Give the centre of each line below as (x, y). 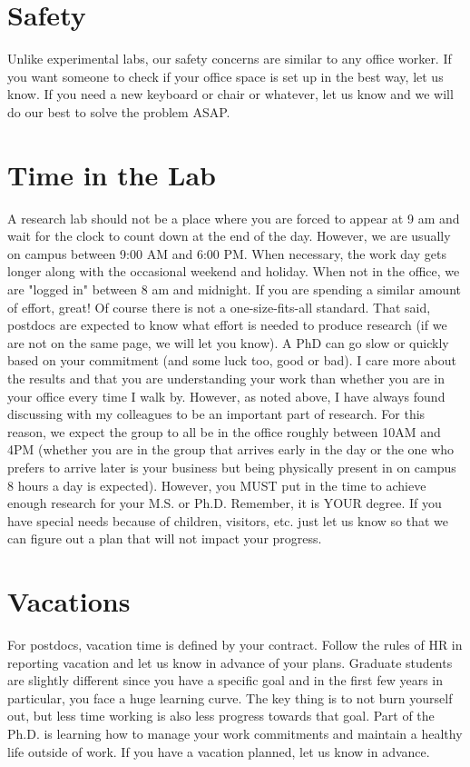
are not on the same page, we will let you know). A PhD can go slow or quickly (228, 342)
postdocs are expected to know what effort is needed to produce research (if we (227, 325)
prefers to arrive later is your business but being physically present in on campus (232, 467)
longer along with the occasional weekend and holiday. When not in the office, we (234, 271)
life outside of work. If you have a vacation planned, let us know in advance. (219, 751)
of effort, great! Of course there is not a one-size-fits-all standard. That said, (219, 307)
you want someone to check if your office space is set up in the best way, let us (225, 76)
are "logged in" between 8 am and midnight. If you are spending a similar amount (234, 289)
